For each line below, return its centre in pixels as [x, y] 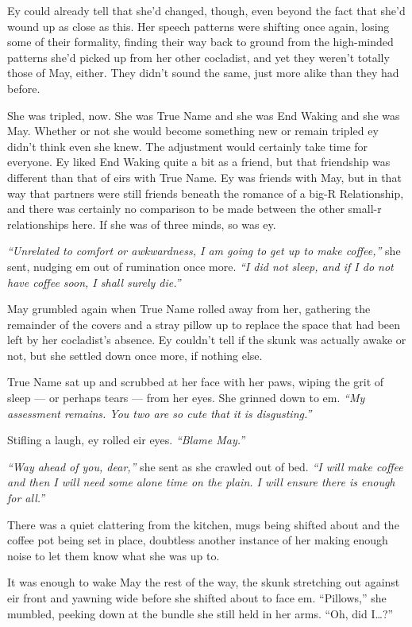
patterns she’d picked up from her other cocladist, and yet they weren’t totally [198, 57]
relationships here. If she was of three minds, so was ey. [142, 224]
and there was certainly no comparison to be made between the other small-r [194, 209]
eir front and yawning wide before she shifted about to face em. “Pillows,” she [197, 598]
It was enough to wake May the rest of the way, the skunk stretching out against [204, 582]
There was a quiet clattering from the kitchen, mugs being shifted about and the [203, 524]
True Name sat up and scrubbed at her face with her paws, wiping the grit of [196, 382]
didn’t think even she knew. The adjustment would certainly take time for [188, 146]
